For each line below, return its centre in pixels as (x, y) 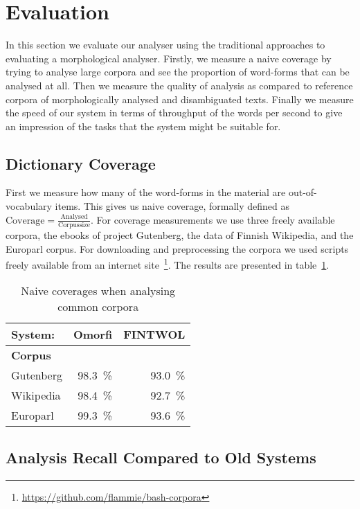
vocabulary (29, 206)
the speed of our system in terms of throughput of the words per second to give (174, 113)
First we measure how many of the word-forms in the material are (146, 192)
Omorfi (93, 334)
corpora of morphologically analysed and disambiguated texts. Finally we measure (180, 99)
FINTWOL (154, 334)
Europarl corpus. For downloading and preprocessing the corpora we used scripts (177, 248)
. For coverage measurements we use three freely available (213, 219)
